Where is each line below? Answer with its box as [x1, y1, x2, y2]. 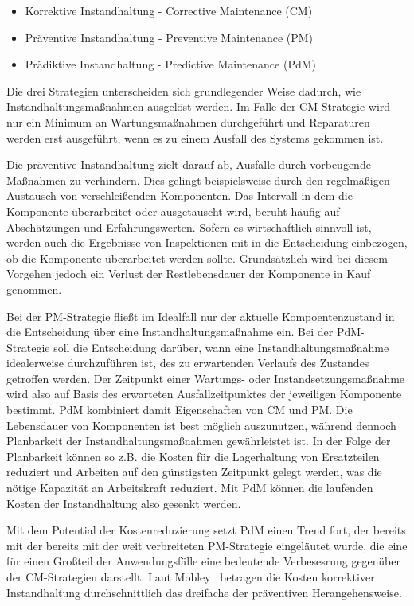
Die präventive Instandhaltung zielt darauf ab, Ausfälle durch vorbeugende [6, 156, 371, 173]
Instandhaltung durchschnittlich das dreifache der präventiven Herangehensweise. [6, 584, 402, 600]
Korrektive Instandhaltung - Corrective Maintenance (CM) [25, 2, 313, 18]
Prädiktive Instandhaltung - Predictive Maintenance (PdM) [25, 56, 316, 72]
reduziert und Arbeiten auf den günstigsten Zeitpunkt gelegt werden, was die [6, 463, 382, 480]
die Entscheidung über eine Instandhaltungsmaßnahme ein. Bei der [6, 323, 334, 340]
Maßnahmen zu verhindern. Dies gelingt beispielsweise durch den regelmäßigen [6, 171, 390, 188]
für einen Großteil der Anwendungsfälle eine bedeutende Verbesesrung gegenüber [6, 553, 400, 569]
